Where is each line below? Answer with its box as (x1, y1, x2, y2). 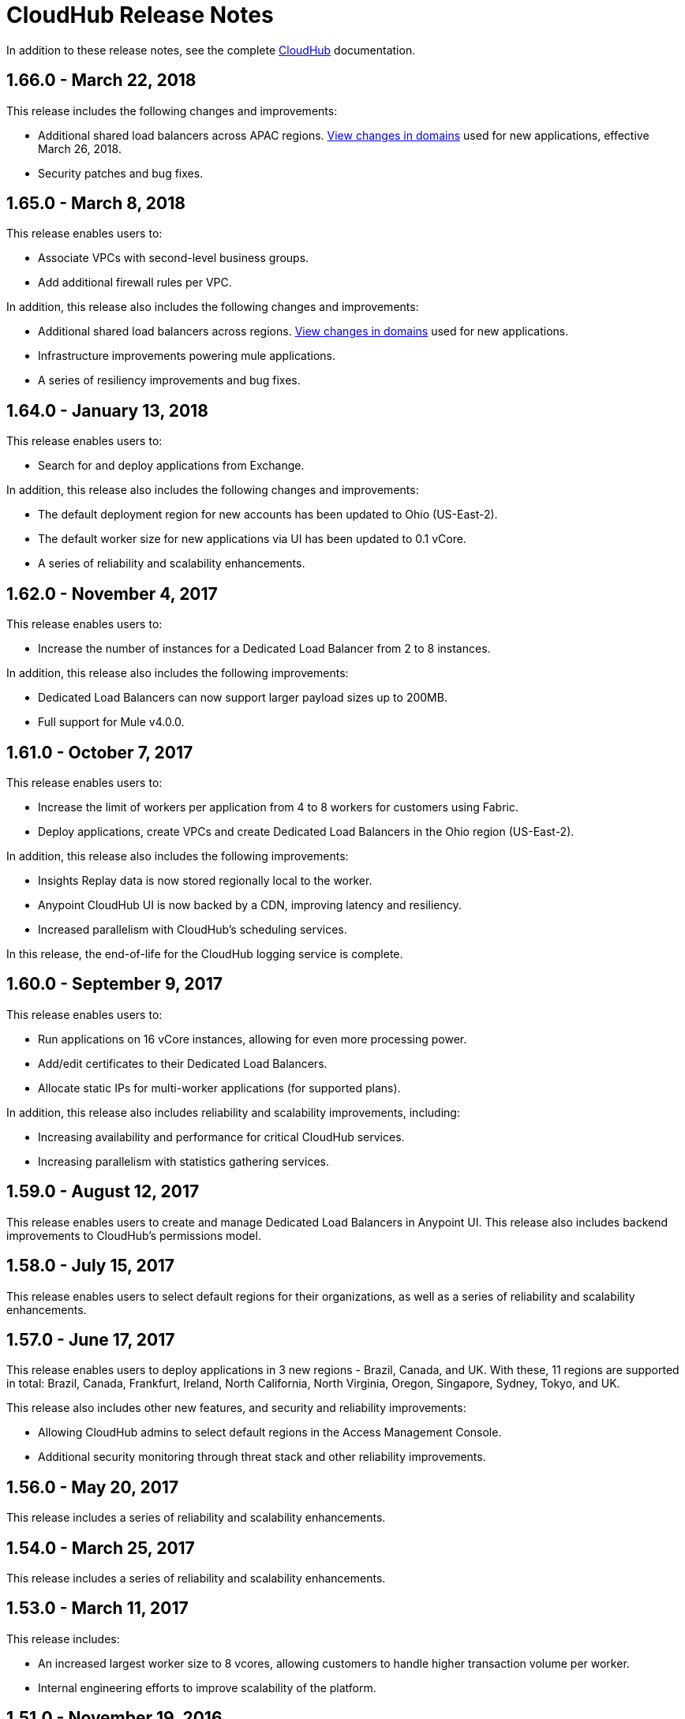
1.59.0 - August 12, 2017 (6, 1182, 200, 1202)
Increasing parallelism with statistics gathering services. (38, 1154, 329, 1168)
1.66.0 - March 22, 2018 (6, 70, 197, 91)
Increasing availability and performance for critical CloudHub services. (38, 1129, 405, 1144)
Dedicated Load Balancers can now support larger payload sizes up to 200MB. (38, 691, 447, 705)
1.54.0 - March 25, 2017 (6, 1537, 195, 1558)
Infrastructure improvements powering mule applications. (38, 349, 336, 363)
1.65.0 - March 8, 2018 (6, 193, 185, 214)
